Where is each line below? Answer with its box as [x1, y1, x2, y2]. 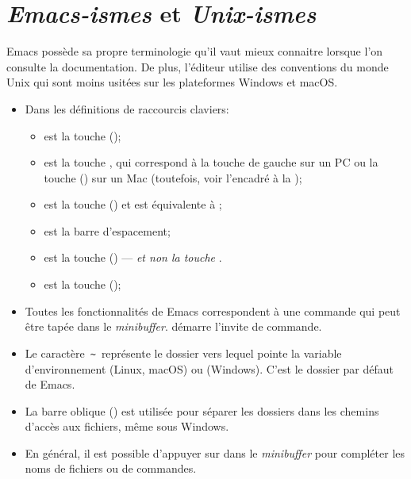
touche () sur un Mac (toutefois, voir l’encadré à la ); [44, 169, 302, 186]
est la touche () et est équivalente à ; [44, 196, 222, 213]
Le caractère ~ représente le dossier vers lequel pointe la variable [25, 344, 342, 361]
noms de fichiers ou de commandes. [25, 460, 197, 477]
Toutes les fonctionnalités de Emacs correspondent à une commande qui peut [25, 302, 401, 319]
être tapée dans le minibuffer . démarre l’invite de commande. [25, 318, 322, 335]
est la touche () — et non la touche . [44, 249, 222, 266]
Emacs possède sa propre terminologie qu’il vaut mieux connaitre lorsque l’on [6, 43, 383, 59]
